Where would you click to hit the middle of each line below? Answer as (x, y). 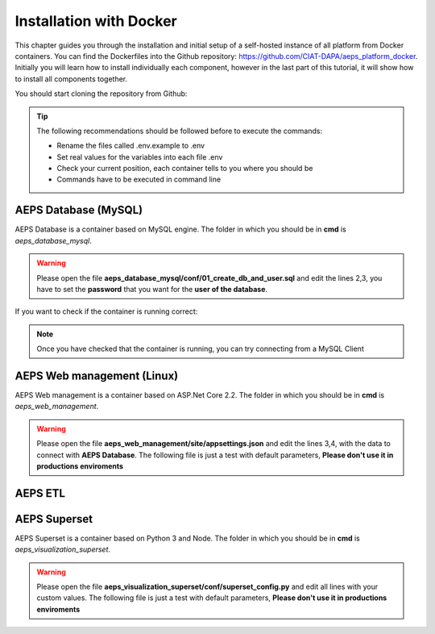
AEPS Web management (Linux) (97, 375)
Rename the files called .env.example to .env (131, 146)
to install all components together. (71, 79)
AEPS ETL (40, 493)
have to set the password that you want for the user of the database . (152, 289)
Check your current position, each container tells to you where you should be (185, 169)
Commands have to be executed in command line (139, 179)
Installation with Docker (96, 21)
